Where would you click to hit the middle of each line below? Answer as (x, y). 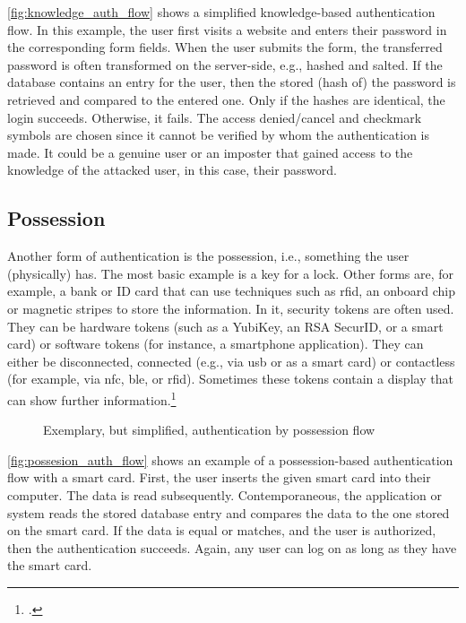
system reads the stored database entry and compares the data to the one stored (229, 512)
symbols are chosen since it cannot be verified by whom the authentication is (218, 135)
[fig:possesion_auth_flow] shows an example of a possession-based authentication (230, 459)
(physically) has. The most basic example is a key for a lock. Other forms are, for (231, 273)
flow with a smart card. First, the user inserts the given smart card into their (219, 477)
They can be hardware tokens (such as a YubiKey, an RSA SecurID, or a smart (225, 326)
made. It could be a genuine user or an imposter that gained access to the (210, 152)
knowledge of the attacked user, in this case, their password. (172, 170)
